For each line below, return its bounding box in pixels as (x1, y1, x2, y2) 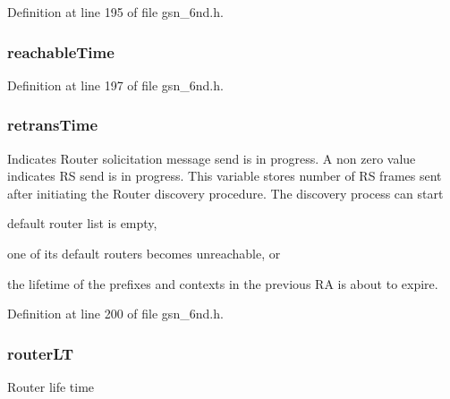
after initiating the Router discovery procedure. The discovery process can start (7, 183, 444, 202)
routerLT (7, 342, 74, 364)
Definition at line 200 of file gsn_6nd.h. (7, 304, 224, 323)
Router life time (7, 378, 95, 395)
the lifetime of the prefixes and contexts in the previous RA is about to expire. (7, 274, 438, 293)
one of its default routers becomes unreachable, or (7, 244, 281, 262)
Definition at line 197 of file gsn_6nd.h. (7, 75, 224, 94)
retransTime (7, 114, 98, 136)
